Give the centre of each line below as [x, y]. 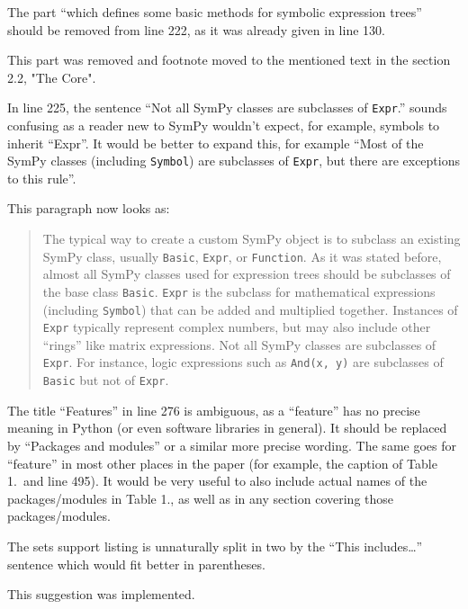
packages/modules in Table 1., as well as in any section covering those [201, 498]
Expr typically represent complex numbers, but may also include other [237, 327]
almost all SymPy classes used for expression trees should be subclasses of [247, 274]
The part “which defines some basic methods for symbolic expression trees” [215, 12]
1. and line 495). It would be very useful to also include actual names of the [217, 481]
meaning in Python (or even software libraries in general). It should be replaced [227, 428]
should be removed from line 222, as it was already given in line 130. [196, 29]
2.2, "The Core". [52, 77]
